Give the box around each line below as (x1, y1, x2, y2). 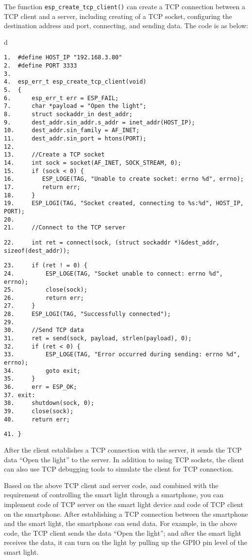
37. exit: (4, 391, 35, 399)
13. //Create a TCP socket (4, 151, 105, 158)
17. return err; (4, 183, 81, 191)
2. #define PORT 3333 (4, 62, 77, 70)
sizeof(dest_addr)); (4, 247, 70, 254)
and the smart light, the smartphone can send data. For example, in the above (4, 518, 237, 528)
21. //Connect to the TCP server (4, 224, 126, 231)
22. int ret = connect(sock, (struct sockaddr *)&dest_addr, (4, 239, 219, 246)
